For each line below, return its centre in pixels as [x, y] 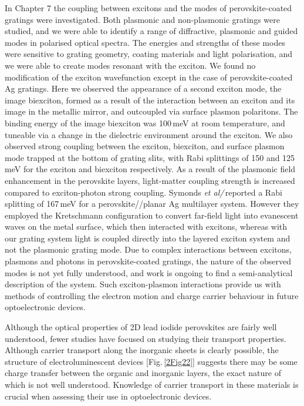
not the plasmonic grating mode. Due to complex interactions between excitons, [148, 249]
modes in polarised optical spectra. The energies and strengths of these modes [145, 42]
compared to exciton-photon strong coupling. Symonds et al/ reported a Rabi [143, 192]
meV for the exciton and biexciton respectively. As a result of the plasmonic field [150, 169]
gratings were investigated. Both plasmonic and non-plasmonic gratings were [142, 19]
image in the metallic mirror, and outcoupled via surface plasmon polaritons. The [151, 111]
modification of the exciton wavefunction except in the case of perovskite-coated [149, 77]
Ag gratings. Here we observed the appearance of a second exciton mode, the [143, 88]
